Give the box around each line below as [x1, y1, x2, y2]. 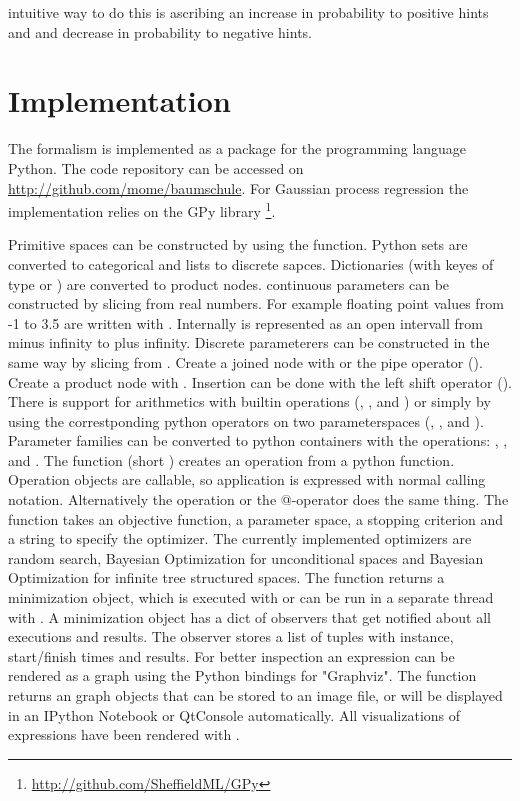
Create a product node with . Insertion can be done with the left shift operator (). [8, 371, 512, 392]
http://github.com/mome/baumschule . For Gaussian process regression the [8, 177, 469, 198]
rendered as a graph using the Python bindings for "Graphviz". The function [8, 665, 477, 686]
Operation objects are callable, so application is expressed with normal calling [8, 469, 486, 490]
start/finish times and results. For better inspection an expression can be [8, 645, 455, 666]
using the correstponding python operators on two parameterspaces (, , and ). [8, 410, 484, 431]
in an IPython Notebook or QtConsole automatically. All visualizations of [8, 704, 461, 725]
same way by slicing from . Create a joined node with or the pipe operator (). [8, 351, 483, 372]
